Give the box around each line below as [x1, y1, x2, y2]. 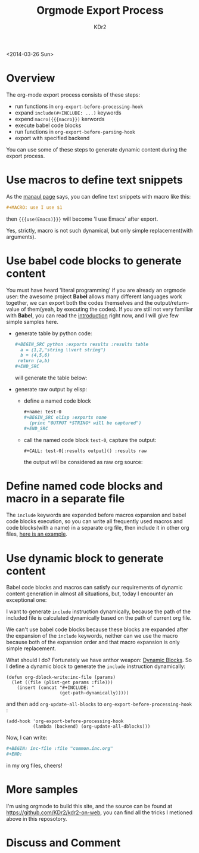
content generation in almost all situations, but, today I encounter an [6, 590, 173, 597]
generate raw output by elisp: [14, 386, 88, 392]
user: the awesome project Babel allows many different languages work [6, 293, 182, 300]
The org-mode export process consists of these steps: [6, 91, 141, 98]
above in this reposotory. [6, 815, 67, 823]
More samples [6, 783, 79, 796]
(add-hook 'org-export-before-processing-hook [6, 718, 124, 725]
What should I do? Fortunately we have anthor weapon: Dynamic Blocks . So [6, 657, 192, 664]
